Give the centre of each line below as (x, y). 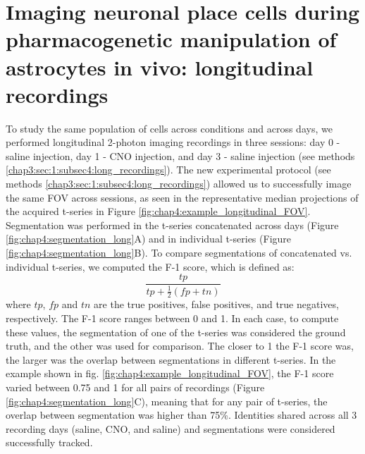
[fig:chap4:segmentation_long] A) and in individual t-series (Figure (149, 239)
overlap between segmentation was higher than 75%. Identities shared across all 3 (181, 415)
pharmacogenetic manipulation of (171, 39)
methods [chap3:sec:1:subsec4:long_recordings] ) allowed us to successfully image (179, 184)
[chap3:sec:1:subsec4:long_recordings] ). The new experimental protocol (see (168, 170)
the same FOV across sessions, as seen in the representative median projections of (182, 197)
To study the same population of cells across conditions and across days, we (169, 128)
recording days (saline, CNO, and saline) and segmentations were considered (171, 428)
